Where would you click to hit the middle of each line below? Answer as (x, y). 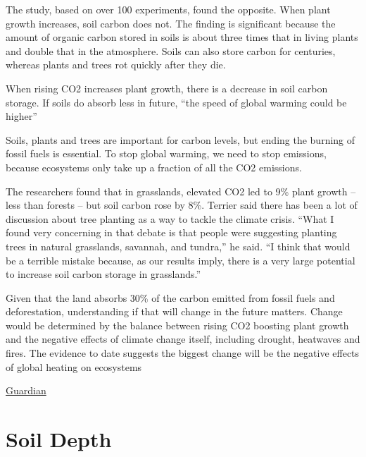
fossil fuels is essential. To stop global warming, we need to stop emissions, (166, 153)
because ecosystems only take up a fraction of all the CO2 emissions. (154, 167)
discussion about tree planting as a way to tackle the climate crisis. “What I (170, 218)
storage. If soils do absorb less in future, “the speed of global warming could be (176, 102)
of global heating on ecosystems (74, 366)
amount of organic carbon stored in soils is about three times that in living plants (182, 37)
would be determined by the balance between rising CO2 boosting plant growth (177, 325)
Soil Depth (59, 439)
